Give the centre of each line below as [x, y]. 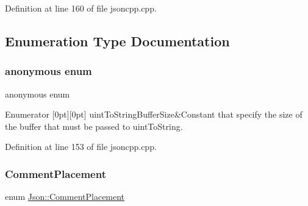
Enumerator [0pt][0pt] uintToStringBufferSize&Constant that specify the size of [154, 114]
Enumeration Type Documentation [117, 41]
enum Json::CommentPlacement [65, 197]
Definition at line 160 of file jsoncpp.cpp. [81, 8]
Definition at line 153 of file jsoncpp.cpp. [81, 147]
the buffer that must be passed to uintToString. [94, 126]
